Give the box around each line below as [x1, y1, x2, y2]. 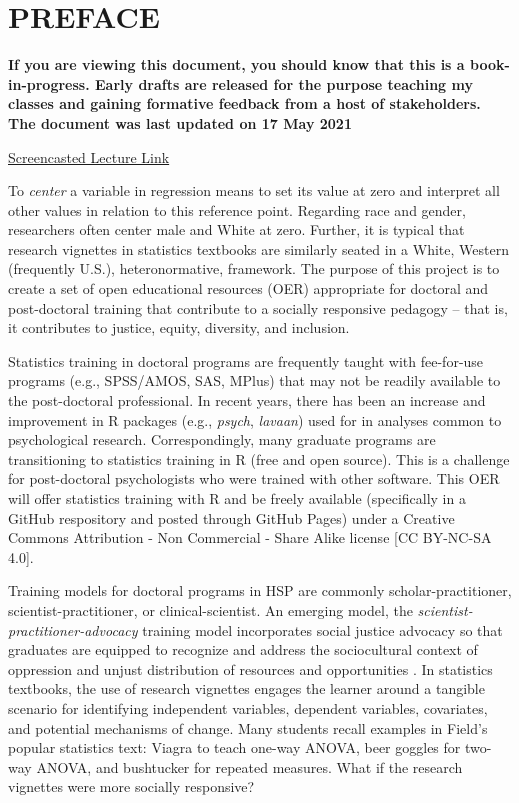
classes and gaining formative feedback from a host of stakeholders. [8, 93, 481, 114]
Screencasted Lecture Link [8, 146, 170, 167]
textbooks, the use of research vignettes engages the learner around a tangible [8, 678, 485, 699]
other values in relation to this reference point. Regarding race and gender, [8, 199, 466, 220]
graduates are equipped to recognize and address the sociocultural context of [8, 639, 478, 660]
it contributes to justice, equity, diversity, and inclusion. [8, 317, 350, 338]
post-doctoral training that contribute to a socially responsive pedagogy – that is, [8, 297, 508, 318]
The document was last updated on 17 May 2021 [8, 112, 352, 133]
